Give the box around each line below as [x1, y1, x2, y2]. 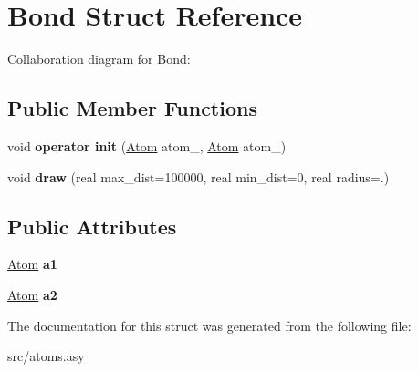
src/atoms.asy [7, 346, 85, 366]
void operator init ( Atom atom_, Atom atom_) [7, 136, 287, 155]
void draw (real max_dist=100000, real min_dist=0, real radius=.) [7, 167, 390, 186]
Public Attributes [7, 212, 177, 240]
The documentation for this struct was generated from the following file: [7, 315, 412, 335]
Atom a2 [7, 284, 57, 304]
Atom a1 [7, 254, 57, 274]
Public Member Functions [7, 94, 257, 122]
